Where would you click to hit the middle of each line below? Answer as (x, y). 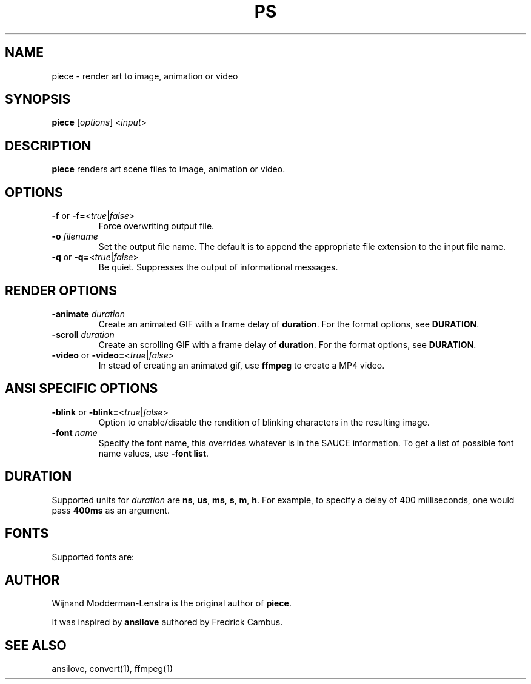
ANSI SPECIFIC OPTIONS (82, 389)
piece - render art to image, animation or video (145, 76)
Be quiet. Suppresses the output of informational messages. (218, 267)
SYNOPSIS (38, 99)
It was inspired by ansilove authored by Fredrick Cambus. (167, 622)
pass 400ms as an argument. (111, 510)
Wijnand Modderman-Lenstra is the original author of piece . (172, 603)
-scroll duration (83, 334)
